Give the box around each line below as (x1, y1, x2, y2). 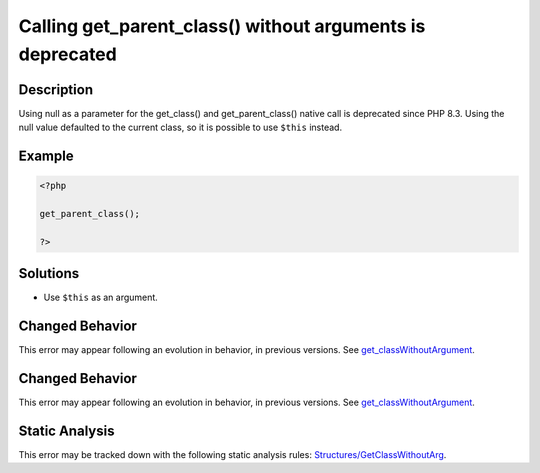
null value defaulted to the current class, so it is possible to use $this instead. (18, 121, 343, 134)
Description (18, 81, 94, 98)
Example (18, 148, 74, 165)
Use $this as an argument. (43, 291, 159, 304)
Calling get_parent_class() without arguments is (18, 15, 426, 37)
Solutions (18, 265, 80, 282)
